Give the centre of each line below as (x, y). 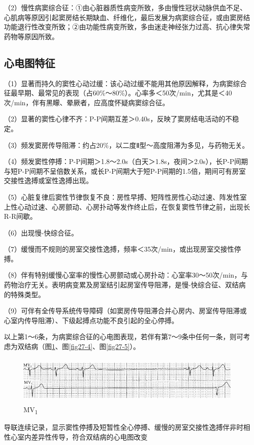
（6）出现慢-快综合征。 (41, 232)
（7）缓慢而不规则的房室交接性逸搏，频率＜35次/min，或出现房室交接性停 (123, 249)
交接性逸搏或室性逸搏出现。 (48, 180)
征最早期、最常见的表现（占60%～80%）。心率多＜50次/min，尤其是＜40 (118, 93)
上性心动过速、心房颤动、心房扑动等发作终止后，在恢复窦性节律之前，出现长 (127, 206)
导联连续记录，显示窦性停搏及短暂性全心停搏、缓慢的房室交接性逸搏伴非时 (124, 427)
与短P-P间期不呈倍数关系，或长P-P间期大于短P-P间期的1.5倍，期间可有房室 (125, 171)
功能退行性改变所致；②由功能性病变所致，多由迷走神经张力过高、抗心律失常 (127, 27)
